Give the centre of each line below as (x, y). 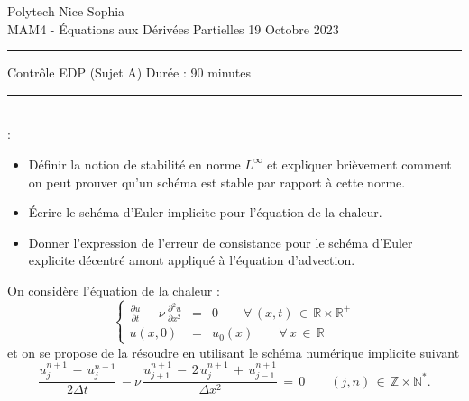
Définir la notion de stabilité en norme (134, 164)
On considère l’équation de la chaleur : (114, 290)
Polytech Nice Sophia (66, 11)
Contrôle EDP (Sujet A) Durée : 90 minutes (129, 73)
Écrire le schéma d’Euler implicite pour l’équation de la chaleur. (205, 212)
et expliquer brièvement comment (359, 164)
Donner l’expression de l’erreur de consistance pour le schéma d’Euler (221, 242)
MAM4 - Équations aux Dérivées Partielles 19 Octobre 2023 (173, 28)
